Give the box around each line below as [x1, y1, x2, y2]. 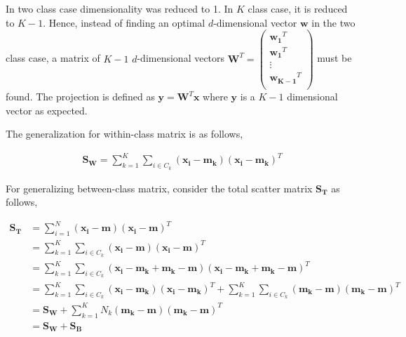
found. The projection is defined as [6, 89, 155, 103]
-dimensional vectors [137, 51, 225, 65]
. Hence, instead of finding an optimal [43, 15, 205, 29]
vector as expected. [6, 103, 88, 117]
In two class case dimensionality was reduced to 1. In [6, 1, 234, 15]
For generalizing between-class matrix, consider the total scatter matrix [6, 180, 313, 195]
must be [317, 51, 352, 65]
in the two [311, 15, 356, 29]
